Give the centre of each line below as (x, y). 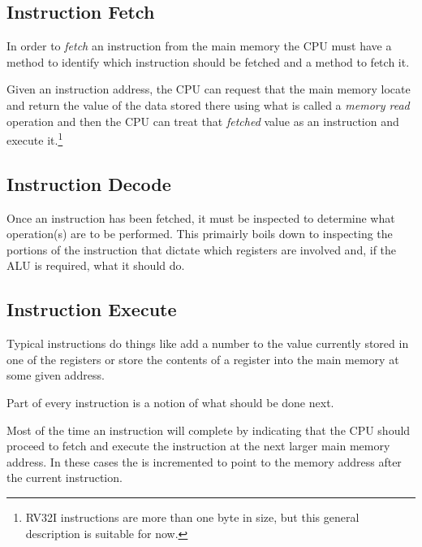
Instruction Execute (92, 309)
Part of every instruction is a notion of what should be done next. (170, 402)
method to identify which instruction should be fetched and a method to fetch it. (208, 61)
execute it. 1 (35, 139)
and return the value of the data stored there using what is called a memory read (208, 104)
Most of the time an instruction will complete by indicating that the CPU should (209, 430)
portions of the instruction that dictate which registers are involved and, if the (202, 249)
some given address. (56, 375)
